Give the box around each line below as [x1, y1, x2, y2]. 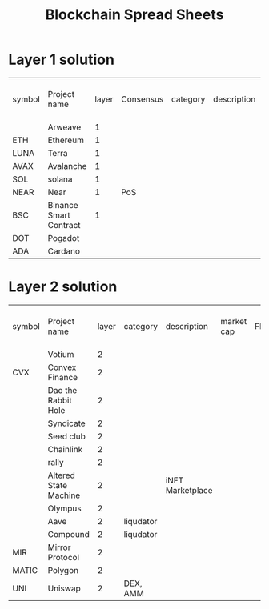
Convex [47, 362, 77, 373]
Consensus [121, 94, 164, 105]
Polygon [47, 564, 78, 575]
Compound [47, 528, 90, 539]
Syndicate [47, 418, 86, 429]
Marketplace [165, 484, 213, 495]
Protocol [47, 551, 80, 563]
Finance [47, 371, 78, 383]
